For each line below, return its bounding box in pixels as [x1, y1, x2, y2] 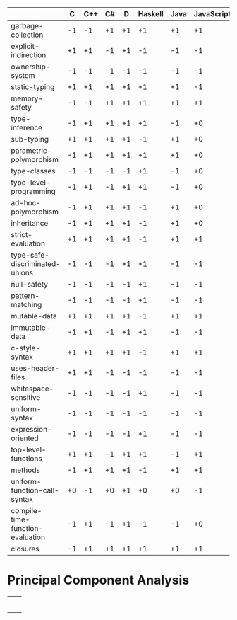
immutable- [11, 323, 51, 332]
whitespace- [11, 384, 54, 394]
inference [11, 123, 43, 132]
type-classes [11, 166, 56, 176]
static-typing [11, 82, 55, 91]
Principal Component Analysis [7, 573, 190, 588]
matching [11, 300, 42, 309]
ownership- [11, 62, 51, 71]
